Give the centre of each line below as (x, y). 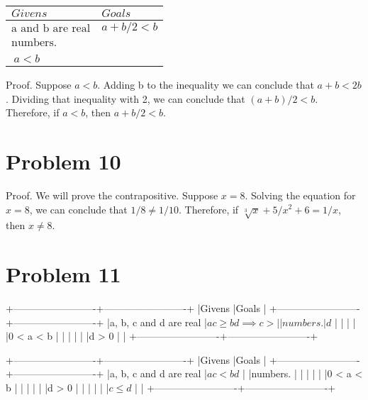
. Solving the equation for (300, 195)
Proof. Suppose (39, 84)
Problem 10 (63, 161)
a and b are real (51, 28)
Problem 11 (63, 274)
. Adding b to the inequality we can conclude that (206, 84)
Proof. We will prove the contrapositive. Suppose (112, 195)
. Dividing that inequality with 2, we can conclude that (126, 98)
